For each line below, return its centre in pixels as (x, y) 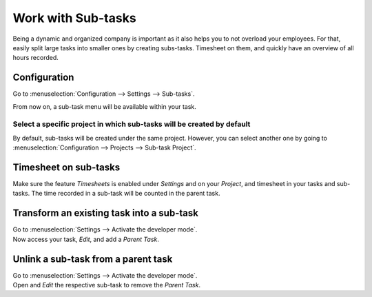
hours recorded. (35, 58)
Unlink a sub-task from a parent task (93, 259)
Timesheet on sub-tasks (66, 167)
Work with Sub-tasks (75, 18)
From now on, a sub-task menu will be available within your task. (104, 106)
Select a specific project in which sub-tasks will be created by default (132, 124)
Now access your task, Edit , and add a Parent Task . (86, 239)
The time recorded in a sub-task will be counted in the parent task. (126, 194)
